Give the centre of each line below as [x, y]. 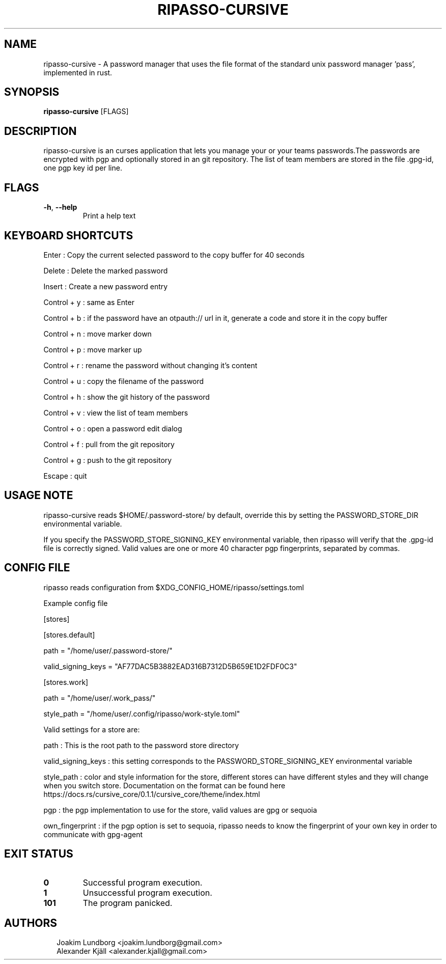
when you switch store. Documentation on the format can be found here [164, 785]
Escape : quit [65, 476]
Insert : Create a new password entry [106, 286]
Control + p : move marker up [93, 349]
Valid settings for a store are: [92, 729]
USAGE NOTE [39, 495]
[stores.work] [66, 682]
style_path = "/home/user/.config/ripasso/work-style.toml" [142, 713]
